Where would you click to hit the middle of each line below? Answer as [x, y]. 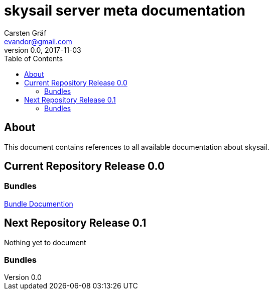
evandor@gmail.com [38, 41]
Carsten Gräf [25, 33]
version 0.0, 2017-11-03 [43, 50]
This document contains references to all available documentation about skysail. [137, 147]
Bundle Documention [39, 204]
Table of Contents [34, 58]
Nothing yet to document [45, 242]
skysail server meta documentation [125, 11]
